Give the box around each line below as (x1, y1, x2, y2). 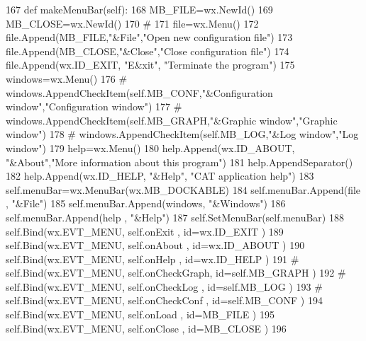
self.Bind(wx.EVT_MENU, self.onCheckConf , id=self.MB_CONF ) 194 (6, 293, 323, 308)
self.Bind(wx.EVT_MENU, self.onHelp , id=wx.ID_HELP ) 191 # (6, 251, 299, 266)
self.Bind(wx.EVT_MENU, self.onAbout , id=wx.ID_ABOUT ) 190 (6, 238, 305, 253)
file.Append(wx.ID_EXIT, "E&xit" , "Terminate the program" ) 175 (6, 57, 295, 72)
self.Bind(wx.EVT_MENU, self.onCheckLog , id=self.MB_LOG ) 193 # (6, 279, 323, 294)
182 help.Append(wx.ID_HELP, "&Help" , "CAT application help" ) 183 (6, 168, 314, 183)
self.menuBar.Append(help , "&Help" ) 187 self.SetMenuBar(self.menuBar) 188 (6, 209, 344, 224)
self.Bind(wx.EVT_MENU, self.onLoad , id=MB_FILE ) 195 (6, 307, 274, 322)
